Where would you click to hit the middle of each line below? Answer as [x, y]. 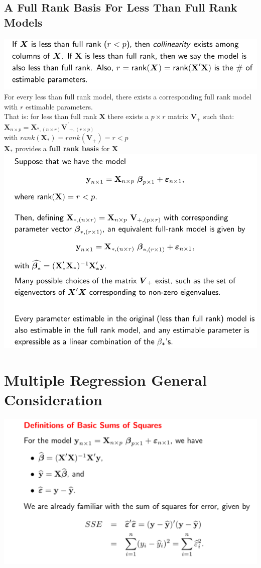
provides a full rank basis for [62, 148]
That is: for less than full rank [51, 116]
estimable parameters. [59, 106]
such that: [219, 116]
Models [23, 22]
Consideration [53, 399]
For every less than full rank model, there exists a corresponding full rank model [128, 96]
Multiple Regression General [105, 379]
